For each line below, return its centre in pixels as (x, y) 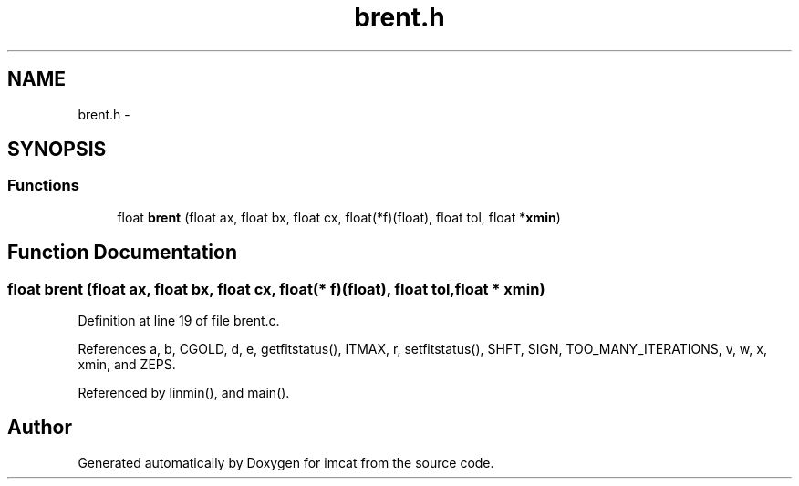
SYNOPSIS (57, 150)
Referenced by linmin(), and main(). (184, 393)
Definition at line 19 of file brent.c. (179, 321)
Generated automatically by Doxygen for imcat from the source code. (286, 462)
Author (40, 428)
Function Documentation (122, 253)
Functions (43, 186)
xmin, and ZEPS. (127, 365)
